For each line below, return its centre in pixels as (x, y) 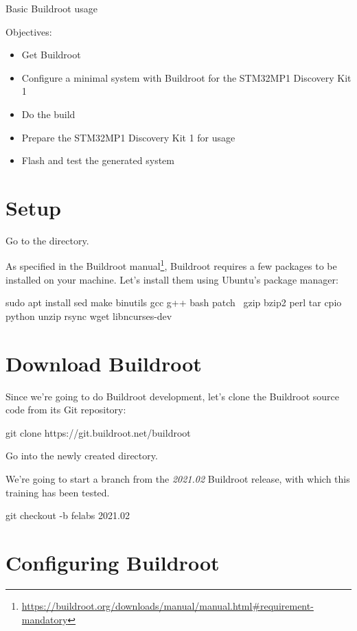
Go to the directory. (47, 240)
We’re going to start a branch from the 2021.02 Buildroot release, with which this (178, 479)
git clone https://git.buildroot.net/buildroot (98, 432)
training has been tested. (58, 492)
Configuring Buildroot (113, 562)
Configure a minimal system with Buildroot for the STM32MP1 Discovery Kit (186, 77)
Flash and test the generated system (98, 160)
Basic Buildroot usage (51, 8)
